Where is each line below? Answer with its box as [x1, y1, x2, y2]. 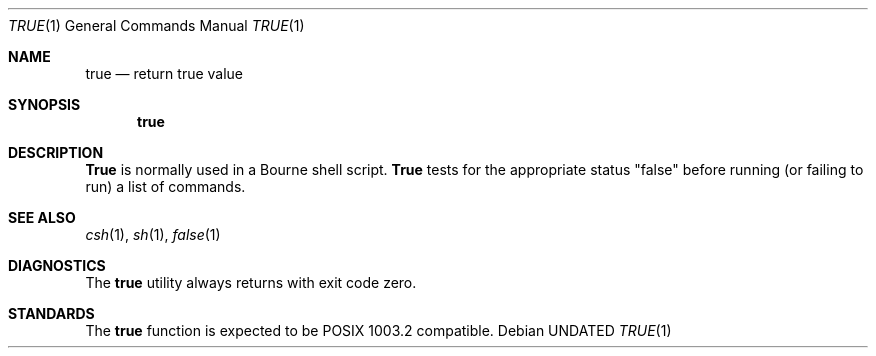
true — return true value [85, 65, 244, 82]
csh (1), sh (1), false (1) [85, 226, 221, 243]
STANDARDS [8, 305, 95, 322]
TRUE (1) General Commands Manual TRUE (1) [8, 17, 305, 34]
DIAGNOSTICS [8, 257, 106, 274]
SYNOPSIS [8, 96, 81, 113]
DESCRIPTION [8, 144, 104, 161]
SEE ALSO [8, 209, 76, 226]
